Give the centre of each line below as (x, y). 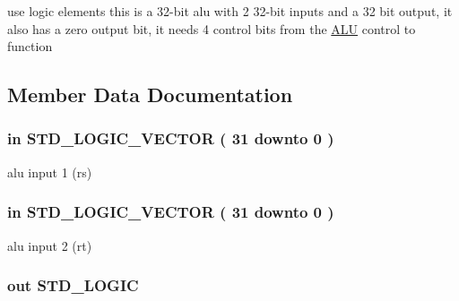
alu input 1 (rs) (50, 172)
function (30, 46)
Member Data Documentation (150, 95)
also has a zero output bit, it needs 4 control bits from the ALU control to (212, 28)
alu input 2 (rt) (50, 245)
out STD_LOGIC (73, 285)
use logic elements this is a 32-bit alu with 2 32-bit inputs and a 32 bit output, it (230, 11)
